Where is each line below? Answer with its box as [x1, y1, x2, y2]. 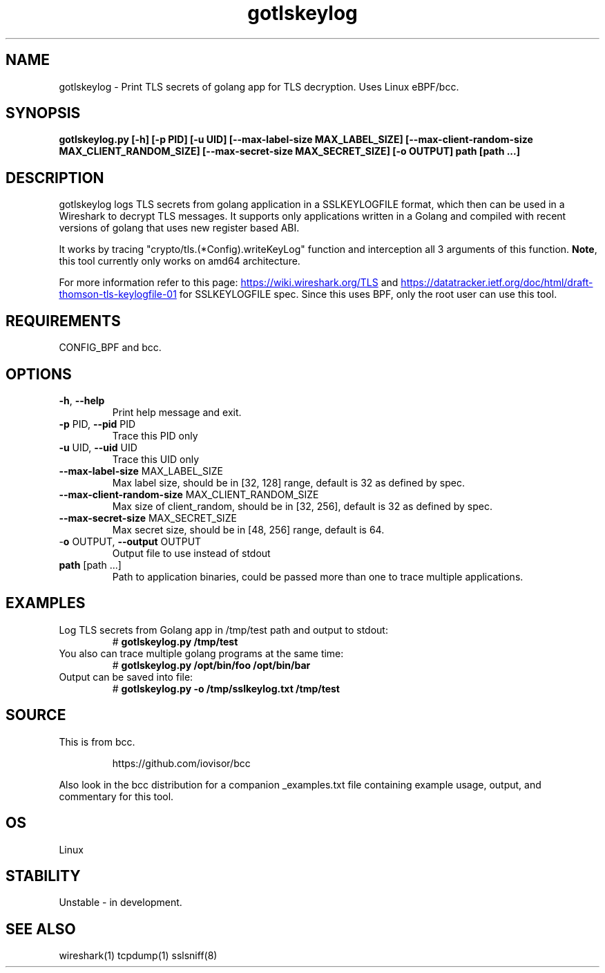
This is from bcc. [59, 735, 135, 748]
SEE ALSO [6, 920, 76, 938]
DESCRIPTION [6, 169, 104, 187]
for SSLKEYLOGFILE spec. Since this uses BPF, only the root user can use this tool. [179, 288, 557, 301]
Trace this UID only [112, 453, 200, 465]
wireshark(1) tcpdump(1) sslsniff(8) [59, 950, 218, 962]
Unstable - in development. [59, 896, 182, 909]
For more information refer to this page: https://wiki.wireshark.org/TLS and [59, 276, 398, 289]
